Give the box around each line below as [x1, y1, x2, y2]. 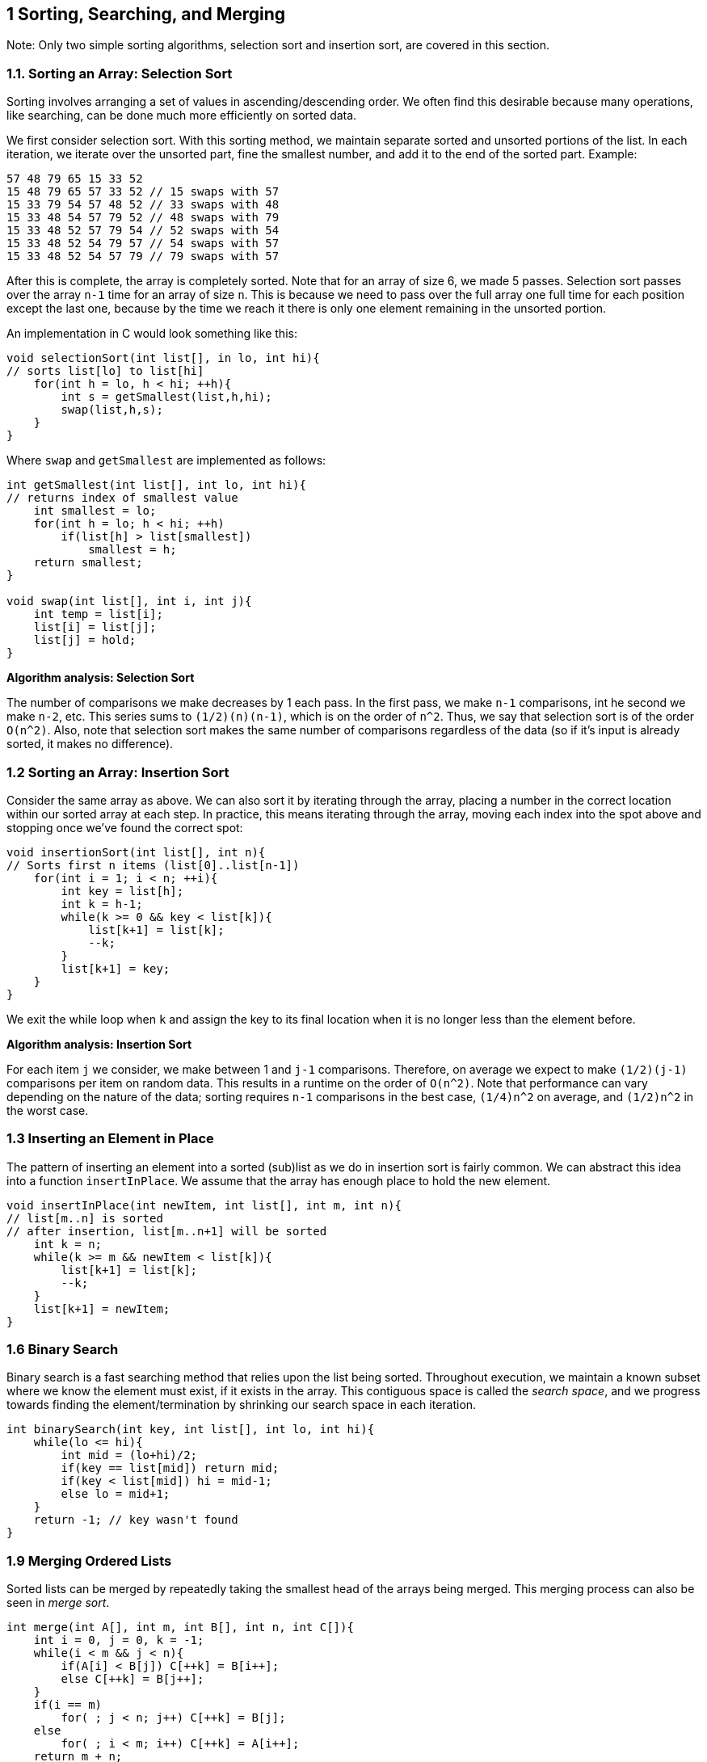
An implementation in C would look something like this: [6, 326, 297, 341]
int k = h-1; [61, 897, 143, 910]
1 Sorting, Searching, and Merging [6, 4, 286, 24]
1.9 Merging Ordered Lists [6, 1552, 172, 1569]
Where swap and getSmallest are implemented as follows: [6, 453, 326, 468]
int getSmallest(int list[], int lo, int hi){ [6, 478, 306, 492]
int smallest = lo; [33, 504, 157, 518]
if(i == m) [33, 1698, 103, 1712]
